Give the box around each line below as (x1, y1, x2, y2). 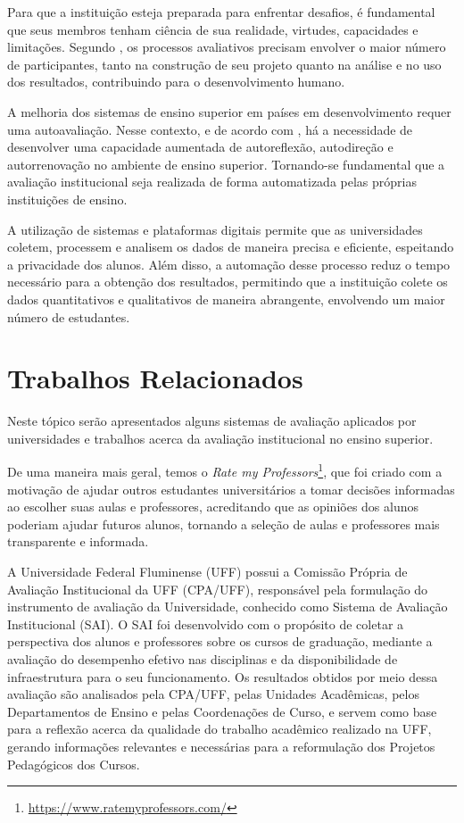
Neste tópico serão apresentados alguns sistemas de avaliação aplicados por (7, 411, 417, 430)
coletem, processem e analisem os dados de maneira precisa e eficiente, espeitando (7, 237, 454, 256)
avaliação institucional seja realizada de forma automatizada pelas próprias (7, 172, 417, 191)
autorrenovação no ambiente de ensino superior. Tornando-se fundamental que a (7, 154, 445, 173)
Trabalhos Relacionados (7, 360, 303, 396)
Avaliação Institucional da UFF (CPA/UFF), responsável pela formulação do (7, 579, 428, 598)
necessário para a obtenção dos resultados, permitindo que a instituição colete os (7, 272, 448, 291)
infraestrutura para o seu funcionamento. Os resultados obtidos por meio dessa (7, 667, 438, 686)
